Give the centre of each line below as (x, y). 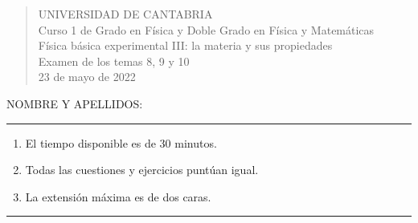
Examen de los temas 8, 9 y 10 (114, 61)
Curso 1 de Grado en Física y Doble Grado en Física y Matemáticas (206, 29)
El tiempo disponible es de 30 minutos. (121, 142)
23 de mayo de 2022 (87, 77)
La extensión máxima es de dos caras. (118, 196)
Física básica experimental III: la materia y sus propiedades (185, 45)
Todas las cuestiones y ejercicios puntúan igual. (142, 170)
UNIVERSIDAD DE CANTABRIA (125, 14)
